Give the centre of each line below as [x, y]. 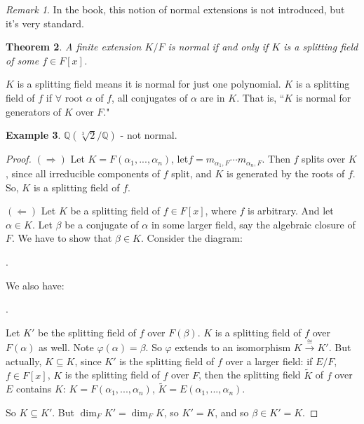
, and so [232, 412]
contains [34, 389]
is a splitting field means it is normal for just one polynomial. [149, 84]
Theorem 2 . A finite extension [74, 47]
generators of [34, 111]
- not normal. [149, 135]
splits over [324, 159]
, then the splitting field [250, 375]
